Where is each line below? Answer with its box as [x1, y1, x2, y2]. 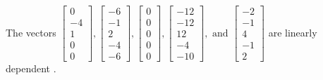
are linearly [268, 25, 317, 39]
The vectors [6, 25, 56, 39]
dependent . [6, 61, 56, 76]
